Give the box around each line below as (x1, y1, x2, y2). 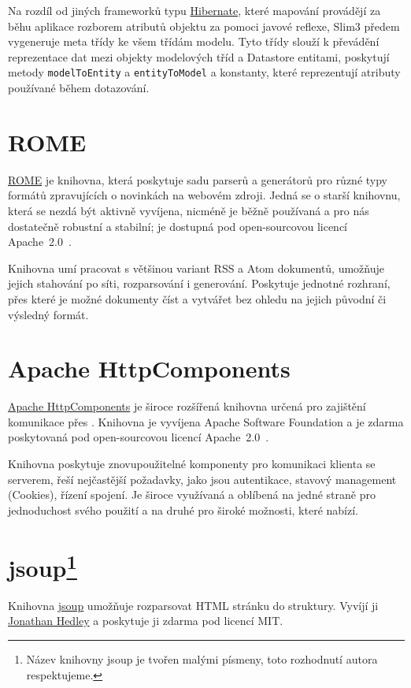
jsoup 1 (8, 548, 77, 583)
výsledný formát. (8, 306, 89, 322)
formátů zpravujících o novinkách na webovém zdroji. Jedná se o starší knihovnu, (8, 187, 401, 203)
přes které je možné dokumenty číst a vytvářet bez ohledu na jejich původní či (8, 290, 387, 307)
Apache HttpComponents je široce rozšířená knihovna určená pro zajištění (8, 398, 366, 415)
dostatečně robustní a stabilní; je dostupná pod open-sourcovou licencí (8, 218, 348, 234)
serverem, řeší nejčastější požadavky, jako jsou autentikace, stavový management (8, 470, 397, 487)
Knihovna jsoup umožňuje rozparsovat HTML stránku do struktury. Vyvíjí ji (8, 597, 379, 613)
